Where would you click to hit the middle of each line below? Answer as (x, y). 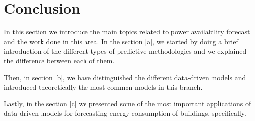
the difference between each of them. (59, 60)
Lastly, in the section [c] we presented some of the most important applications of (127, 103)
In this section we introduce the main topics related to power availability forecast (127, 32)
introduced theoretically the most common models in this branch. (103, 87)
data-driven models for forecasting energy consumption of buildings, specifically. (125, 113)
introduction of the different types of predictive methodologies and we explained (125, 51)
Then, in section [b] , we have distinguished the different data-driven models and (125, 77)
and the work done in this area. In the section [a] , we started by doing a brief (121, 41)
